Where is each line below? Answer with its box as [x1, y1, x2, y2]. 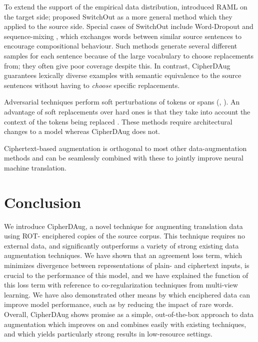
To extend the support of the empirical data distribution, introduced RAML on [4, 1, 247, 11]
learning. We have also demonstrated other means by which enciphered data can [4, 289, 250, 299]
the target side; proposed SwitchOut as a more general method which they [4, 11, 232, 21]
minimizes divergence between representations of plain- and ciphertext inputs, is [4, 260, 249, 270]
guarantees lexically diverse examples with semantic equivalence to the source [4, 70, 241, 80]
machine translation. [4, 162, 66, 172]
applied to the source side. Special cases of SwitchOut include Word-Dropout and [4, 21, 253, 31]
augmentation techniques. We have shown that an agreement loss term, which [4, 250, 242, 260]
